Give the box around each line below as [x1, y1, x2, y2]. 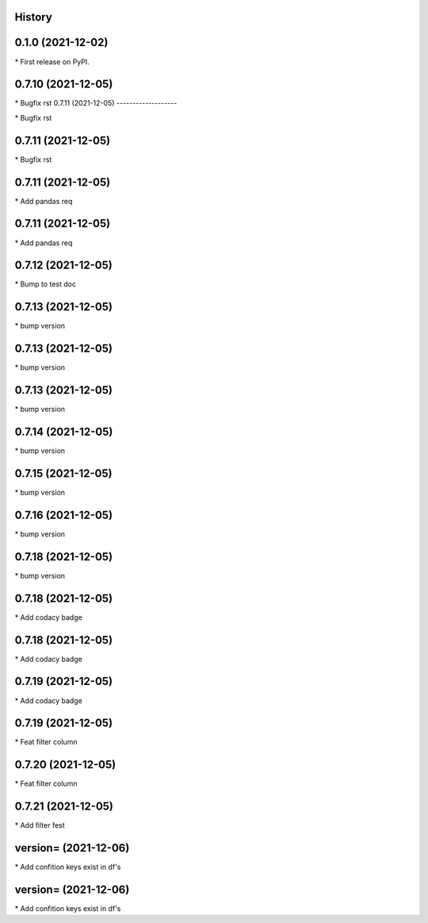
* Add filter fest [14, 821, 65, 830]
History [14, 10, 53, 24]
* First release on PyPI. [14, 56, 90, 67]
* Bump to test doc [14, 279, 77, 289]
